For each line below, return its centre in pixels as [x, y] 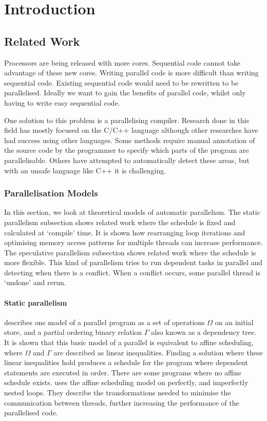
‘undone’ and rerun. [35, 282]
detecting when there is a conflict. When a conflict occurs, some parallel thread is [132, 272]
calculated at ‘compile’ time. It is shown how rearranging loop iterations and [125, 232]
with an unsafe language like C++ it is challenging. [85, 170]
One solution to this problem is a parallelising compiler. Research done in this [127, 120]
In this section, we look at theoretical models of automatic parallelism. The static [132, 212]
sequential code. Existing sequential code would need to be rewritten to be [121, 82]
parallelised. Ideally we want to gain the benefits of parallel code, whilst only [125, 93]
